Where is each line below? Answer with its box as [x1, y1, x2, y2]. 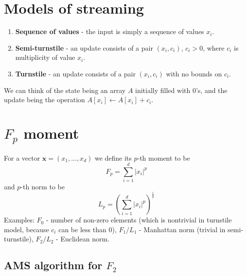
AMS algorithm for [4, 258, 103, 273]
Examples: [4, 215, 35, 225]
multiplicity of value [15, 52, 75, 62]
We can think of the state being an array [4, 85, 126, 95]
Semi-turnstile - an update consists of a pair [15, 42, 153, 53]
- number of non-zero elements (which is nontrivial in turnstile [46, 215, 232, 225]
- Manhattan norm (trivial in [139, 224, 226, 234]
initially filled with [135, 85, 191, 95]
